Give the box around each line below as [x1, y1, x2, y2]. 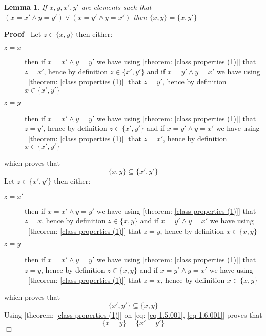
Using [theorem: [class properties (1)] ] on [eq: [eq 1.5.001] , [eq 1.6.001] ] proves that [4, 309, 262, 320]
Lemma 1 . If [4, 2, 47, 12]
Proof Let [4, 29, 42, 39]
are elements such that [81, 2, 152, 12]
